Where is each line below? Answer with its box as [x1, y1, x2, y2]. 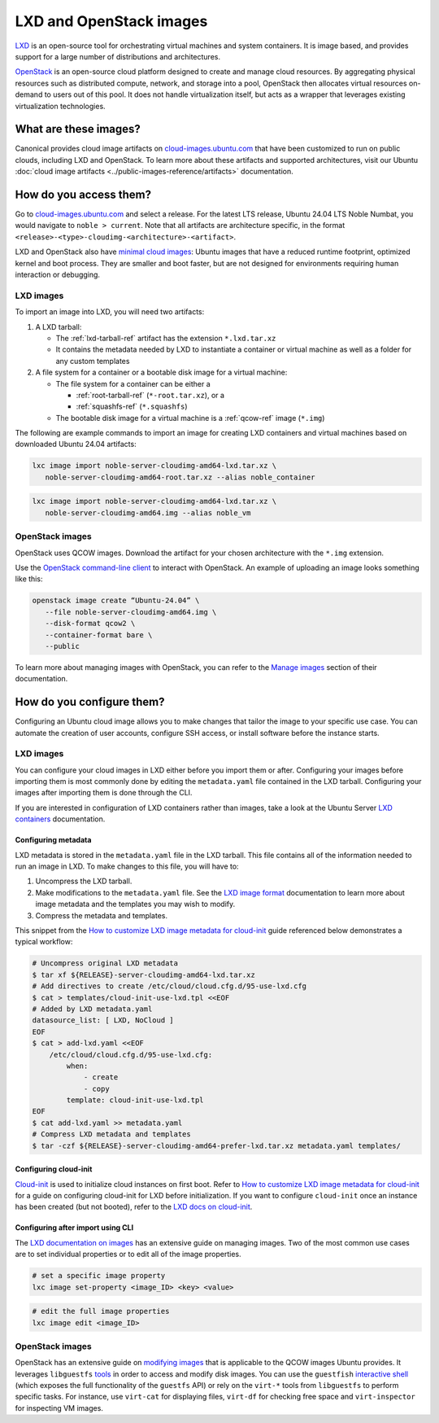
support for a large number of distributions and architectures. [15, 51, 221, 61]
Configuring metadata [15, 835, 92, 845]
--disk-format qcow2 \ [45, 619, 136, 628]
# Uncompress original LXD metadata [32, 959, 179, 968]
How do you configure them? [15, 695, 166, 709]
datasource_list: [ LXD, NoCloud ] [32, 1016, 174, 1025]
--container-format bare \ [45, 630, 153, 639]
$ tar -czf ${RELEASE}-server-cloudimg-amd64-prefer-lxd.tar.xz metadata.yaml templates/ [32, 1141, 402, 1150]
